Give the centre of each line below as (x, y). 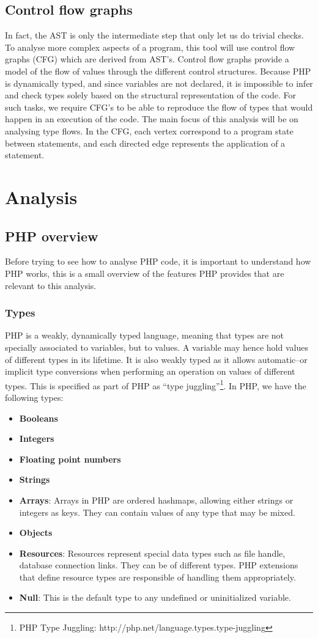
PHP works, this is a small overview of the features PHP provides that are (145, 273)
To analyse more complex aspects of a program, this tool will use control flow (150, 47)
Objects (36, 533)
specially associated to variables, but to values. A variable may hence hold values (157, 347)
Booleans (39, 418)
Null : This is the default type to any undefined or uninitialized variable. (155, 597)
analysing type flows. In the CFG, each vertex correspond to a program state (149, 130)
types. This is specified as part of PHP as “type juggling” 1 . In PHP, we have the (156, 384)
